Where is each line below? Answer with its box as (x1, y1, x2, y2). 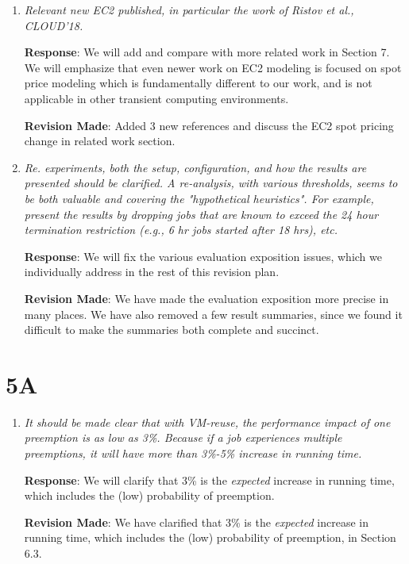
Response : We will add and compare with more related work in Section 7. (24, 44, 390, 60)
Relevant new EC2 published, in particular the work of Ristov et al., (24, 2, 354, 17)
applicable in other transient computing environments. (24, 90, 289, 106)
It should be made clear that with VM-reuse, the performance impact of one (24, 413, 391, 430)
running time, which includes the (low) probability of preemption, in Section (24, 529, 396, 546)
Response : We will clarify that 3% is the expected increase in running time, (24, 471, 395, 488)
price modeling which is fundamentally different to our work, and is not (24, 75, 372, 91)
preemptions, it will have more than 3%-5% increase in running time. (24, 445, 362, 461)
